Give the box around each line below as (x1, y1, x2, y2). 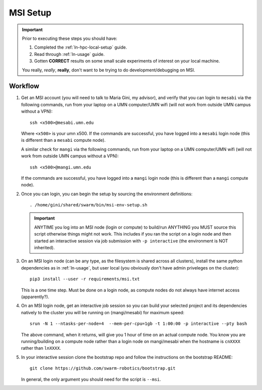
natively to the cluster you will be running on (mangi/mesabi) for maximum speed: (21, 309, 184, 315)
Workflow (9, 82, 40, 90)
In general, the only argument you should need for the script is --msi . (21, 376, 161, 382)
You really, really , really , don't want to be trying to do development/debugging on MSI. (22, 67, 195, 73)
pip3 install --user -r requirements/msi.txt (30, 276, 140, 282)
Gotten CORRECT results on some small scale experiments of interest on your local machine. (34, 58, 220, 64)
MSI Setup (9, 7, 52, 18)
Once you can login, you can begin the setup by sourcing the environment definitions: (21, 191, 193, 197)
